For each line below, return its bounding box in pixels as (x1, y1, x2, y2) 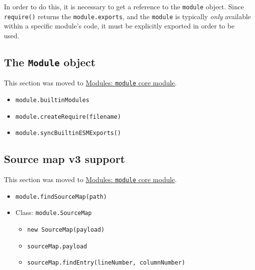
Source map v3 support (4, 151, 125, 166)
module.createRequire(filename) (15, 113, 121, 120)
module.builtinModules (15, 96, 90, 104)
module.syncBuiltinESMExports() (15, 130, 121, 137)
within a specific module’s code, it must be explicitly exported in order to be (4, 21, 235, 31)
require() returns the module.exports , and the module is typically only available (4, 11, 251, 21)
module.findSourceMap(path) (15, 193, 107, 200)
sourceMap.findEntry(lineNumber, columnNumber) (27, 259, 185, 267)
